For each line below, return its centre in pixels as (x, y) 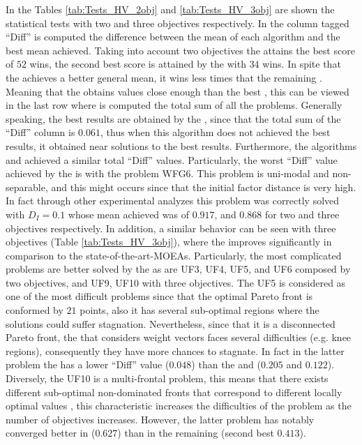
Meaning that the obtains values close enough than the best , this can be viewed (178, 91)
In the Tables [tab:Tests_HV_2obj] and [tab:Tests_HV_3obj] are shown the (170, 9)
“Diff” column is (40, 132)
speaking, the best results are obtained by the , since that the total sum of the (173, 118)
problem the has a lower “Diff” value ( (88, 364)
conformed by (35, 310)
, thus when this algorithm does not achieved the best (216, 132)
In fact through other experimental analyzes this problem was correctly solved (173, 201)
